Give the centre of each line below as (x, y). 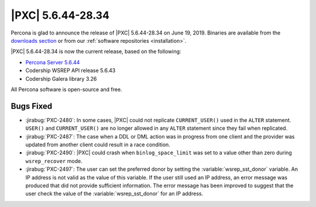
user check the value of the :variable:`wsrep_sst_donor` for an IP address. (114, 194)
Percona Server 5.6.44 (53, 62)
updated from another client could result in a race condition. (98, 144)
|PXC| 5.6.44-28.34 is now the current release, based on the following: (96, 51)
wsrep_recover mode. (54, 161)
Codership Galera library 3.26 (61, 78)
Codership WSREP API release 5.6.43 (71, 71)
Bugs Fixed (32, 106)
